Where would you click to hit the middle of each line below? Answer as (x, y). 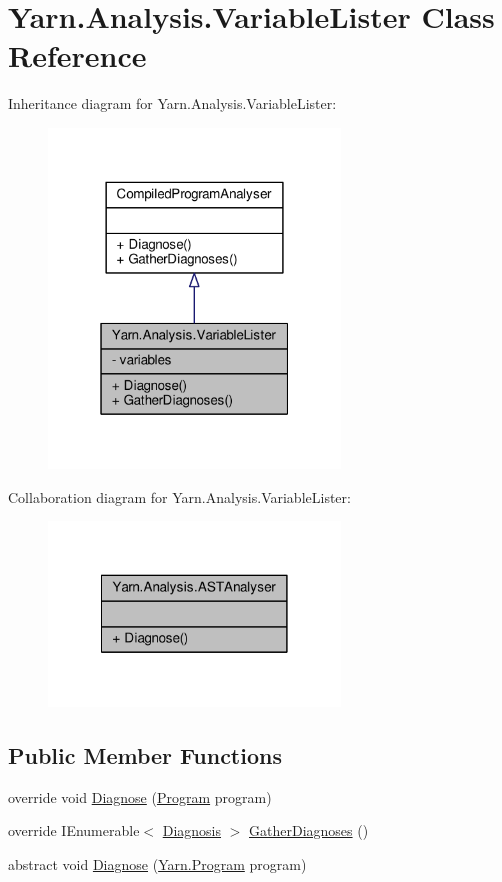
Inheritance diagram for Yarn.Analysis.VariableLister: (172, 103)
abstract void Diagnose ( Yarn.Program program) (157, 863)
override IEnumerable (74, 830)
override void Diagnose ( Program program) (140, 796)
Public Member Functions (145, 754)
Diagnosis (192, 830)
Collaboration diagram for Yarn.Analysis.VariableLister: (179, 496)
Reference (77, 55)
